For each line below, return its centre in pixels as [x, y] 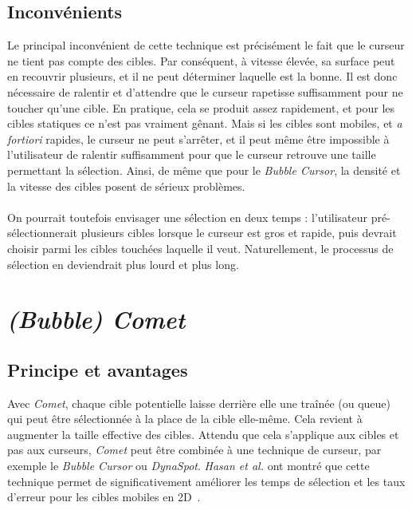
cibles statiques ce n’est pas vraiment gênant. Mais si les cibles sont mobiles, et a [205, 123]
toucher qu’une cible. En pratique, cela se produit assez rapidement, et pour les [201, 107]
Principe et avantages [98, 369]
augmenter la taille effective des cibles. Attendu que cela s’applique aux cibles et [203, 434]
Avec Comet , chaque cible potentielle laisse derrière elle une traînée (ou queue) [199, 403]
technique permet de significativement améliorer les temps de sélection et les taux [206, 481]
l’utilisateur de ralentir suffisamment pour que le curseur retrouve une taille [192, 154]
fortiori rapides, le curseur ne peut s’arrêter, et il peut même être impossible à [198, 138]
